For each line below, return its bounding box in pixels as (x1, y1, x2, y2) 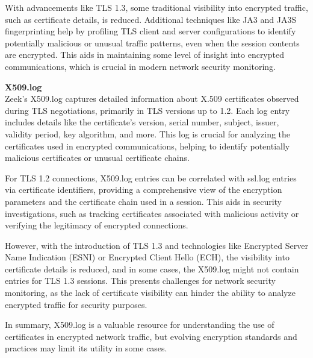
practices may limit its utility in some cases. (5, 342, 167, 354)
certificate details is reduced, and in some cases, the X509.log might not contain (5, 262, 299, 275)
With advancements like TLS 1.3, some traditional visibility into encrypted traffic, (5, 1, 308, 13)
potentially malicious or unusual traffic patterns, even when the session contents (5, 36, 300, 49)
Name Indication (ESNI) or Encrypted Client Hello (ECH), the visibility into (5, 251, 290, 263)
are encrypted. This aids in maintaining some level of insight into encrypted (5, 48, 284, 61)
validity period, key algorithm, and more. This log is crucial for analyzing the (5, 127, 291, 140)
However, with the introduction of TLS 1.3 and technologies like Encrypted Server (5, 239, 308, 251)
